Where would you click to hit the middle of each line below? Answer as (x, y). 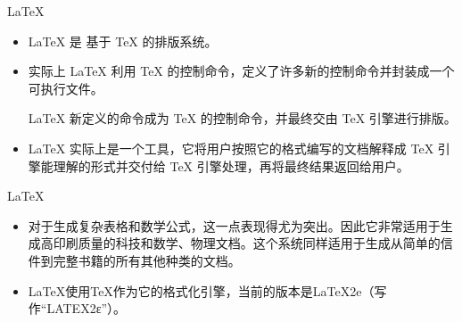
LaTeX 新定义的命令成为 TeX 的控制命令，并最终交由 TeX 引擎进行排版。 (242, 118)
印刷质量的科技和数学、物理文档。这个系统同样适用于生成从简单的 (247, 243)
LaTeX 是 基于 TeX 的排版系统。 (123, 41)
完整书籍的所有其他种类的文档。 (147, 260)
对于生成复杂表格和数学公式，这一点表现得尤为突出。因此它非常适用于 (234, 225)
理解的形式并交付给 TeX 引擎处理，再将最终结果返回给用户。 (231, 165)
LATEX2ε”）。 (87, 308)
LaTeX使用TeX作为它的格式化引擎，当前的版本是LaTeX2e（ (201, 290)
